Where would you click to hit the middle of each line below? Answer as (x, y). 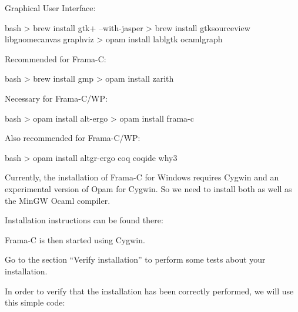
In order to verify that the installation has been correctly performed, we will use (149, 291)
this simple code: (35, 302)
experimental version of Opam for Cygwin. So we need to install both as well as (148, 188)
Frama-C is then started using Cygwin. (75, 239)
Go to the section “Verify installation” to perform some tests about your (135, 259)
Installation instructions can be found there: (84, 220)
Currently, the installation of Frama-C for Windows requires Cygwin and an (142, 177)
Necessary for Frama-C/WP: (56, 98)
